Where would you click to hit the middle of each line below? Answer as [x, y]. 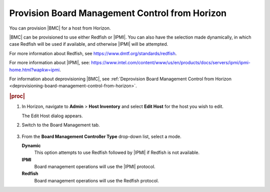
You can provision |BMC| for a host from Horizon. [60, 28]
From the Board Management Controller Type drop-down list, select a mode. [102, 136]
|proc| [17, 96]
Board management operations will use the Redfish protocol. [97, 180]
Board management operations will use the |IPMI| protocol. [95, 167]
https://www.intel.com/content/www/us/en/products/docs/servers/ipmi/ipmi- [171, 63]
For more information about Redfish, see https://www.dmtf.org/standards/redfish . [93, 53]
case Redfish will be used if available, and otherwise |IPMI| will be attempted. [89, 44]
